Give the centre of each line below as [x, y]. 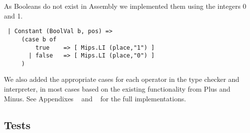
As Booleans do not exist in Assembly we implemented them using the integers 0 [125, 6]
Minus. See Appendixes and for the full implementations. [95, 98]
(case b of [39, 39]
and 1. [13, 15]
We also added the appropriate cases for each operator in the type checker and [122, 79]
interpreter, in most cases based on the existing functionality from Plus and [117, 89]
